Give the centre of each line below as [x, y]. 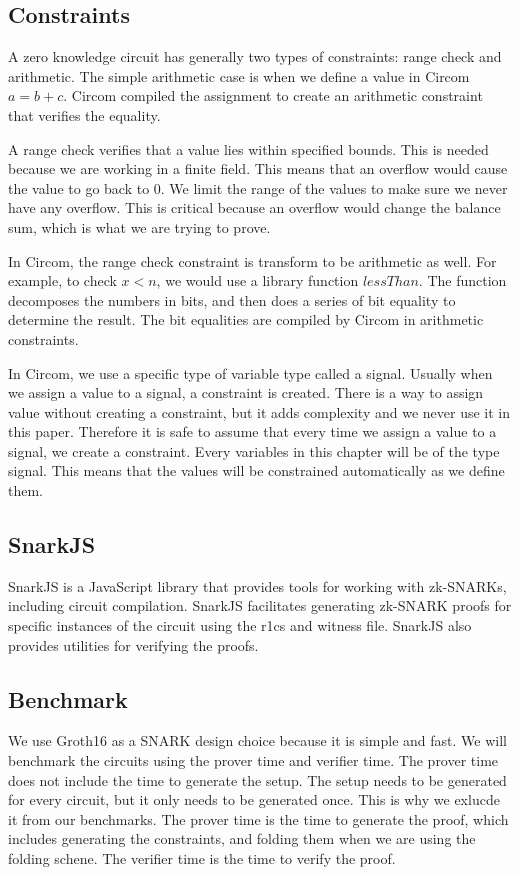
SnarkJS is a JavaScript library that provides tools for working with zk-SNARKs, [257, 585]
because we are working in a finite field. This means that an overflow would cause [258, 168]
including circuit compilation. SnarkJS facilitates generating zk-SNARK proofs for [260, 605]
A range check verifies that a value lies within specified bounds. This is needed [248, 148]
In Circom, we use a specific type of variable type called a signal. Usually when [250, 372]
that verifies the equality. [84, 114]
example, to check [62, 280]
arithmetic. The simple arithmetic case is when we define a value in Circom [239, 75]
